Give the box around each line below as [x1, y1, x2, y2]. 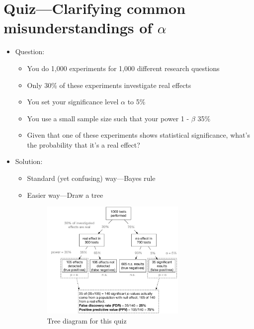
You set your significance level [27, 96, 119, 107]
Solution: [15, 156, 43, 166]
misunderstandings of [3, 17, 153, 38]
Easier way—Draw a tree [27, 189, 103, 200]
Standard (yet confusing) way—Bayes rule [27, 173, 156, 183]
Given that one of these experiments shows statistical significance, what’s [27, 130, 250, 140]
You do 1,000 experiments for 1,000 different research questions [27, 63, 220, 73]
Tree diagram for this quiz [47, 315, 127, 326]
